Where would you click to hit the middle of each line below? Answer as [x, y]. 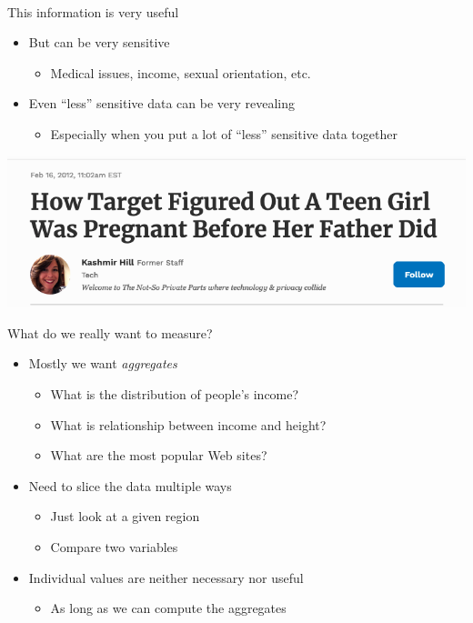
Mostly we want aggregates [103, 363]
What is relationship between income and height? [188, 424]
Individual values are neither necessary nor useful [166, 577]
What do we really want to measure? [110, 332]
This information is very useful [93, 11]
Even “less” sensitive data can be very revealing [162, 103]
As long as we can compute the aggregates [168, 608]
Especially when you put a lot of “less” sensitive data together [224, 133]
